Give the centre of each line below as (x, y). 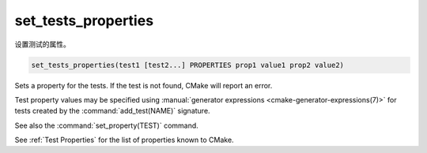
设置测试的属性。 (42, 44)
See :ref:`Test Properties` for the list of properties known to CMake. (124, 140)
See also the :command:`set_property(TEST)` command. (107, 125)
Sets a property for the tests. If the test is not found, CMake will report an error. (144, 85)
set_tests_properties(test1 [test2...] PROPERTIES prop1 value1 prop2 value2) (187, 65)
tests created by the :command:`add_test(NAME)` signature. (112, 111)
